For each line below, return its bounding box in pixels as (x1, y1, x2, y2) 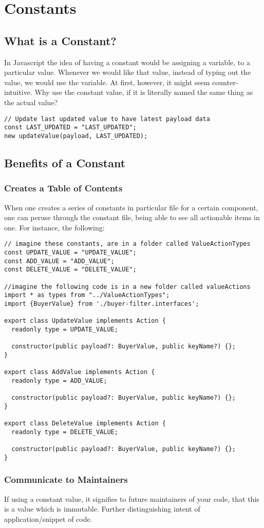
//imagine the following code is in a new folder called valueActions (4, 283, 251, 290)
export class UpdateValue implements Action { (4, 317, 166, 325)
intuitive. (4, 87, 32, 97)
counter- (212, 76, 238, 87)
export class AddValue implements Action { (4, 368, 155, 376)
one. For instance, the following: (4, 222, 105, 232)
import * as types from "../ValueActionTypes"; (4, 291, 170, 299)
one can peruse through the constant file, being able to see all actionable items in (4, 212, 260, 223)
